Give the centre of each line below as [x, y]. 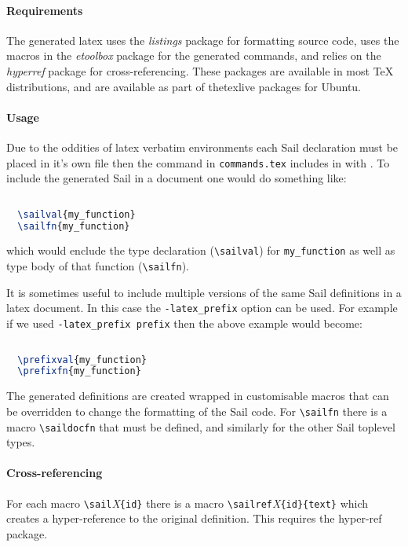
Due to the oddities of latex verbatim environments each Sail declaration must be [202, 147]
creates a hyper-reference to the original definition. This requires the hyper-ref [194, 518]
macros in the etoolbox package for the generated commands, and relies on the [194, 55]
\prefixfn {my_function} [79, 371]
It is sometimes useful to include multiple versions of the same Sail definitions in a [204, 292]
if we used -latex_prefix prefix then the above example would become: [184, 323]
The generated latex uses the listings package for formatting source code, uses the [203, 40]
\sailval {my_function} [76, 214]
